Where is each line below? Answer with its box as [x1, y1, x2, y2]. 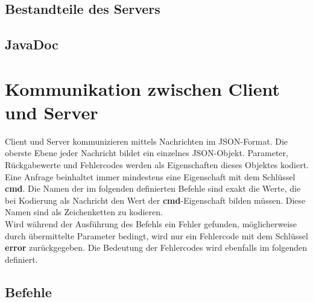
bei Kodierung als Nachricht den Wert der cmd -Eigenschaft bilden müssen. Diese [5, 193, 306, 206]
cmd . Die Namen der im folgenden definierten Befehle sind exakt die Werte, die [5, 182, 301, 195]
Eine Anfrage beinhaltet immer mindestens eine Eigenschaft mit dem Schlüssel [5, 170, 296, 183]
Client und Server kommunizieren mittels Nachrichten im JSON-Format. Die [5, 134, 288, 147]
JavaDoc [5, 35, 58, 54]
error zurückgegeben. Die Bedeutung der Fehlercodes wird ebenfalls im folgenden [5, 241, 307, 254]
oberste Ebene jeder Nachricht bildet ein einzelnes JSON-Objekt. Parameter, [5, 146, 288, 159]
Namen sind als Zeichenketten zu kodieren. [5, 206, 163, 218]
